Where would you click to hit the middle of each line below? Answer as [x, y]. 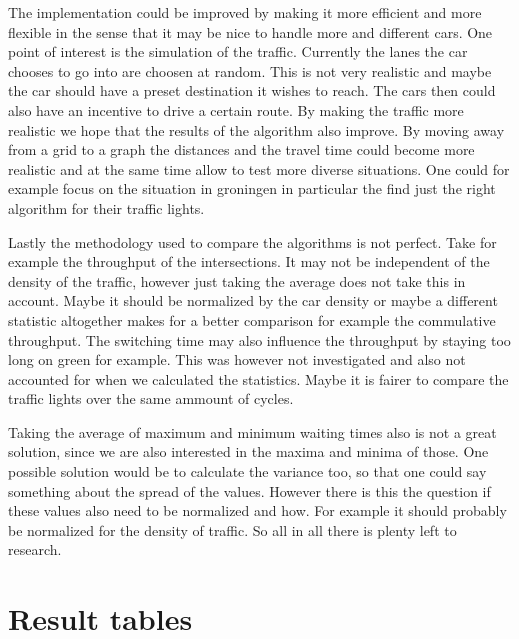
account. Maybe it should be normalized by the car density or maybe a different [253, 300]
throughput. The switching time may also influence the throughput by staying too [259, 339]
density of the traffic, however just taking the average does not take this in [237, 280]
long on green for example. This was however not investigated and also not [237, 359]
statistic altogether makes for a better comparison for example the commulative [252, 319]
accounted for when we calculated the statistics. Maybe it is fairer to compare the [258, 378]
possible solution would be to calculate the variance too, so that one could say [247, 471]
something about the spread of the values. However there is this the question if [249, 490]
